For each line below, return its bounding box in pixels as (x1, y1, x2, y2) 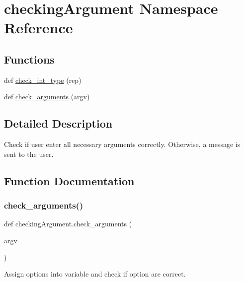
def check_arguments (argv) (4, 91, 90, 102)
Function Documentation (4, 173, 135, 188)
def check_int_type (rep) (4, 74, 81, 85)
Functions (4, 51, 55, 67)
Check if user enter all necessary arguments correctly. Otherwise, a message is (4, 139, 241, 149)
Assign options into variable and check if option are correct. (4, 269, 186, 279)
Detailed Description (4, 116, 113, 131)
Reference (4, 17, 73, 38)
